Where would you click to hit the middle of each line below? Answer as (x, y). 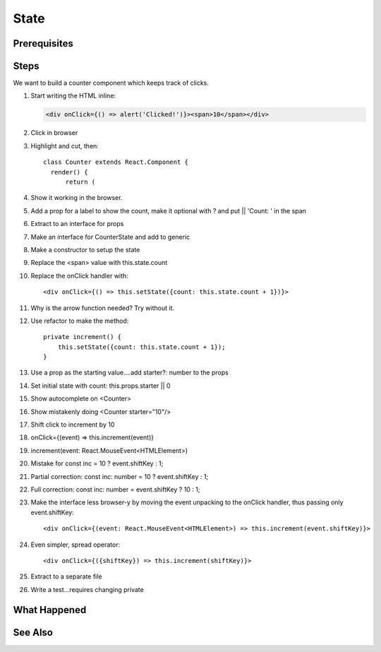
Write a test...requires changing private (87, 589)
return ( (80, 182)
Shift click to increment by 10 (73, 425)
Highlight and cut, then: (65, 146)
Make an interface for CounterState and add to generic (110, 237)
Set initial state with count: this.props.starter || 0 (101, 386)
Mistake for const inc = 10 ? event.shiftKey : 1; (97, 463)
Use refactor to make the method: (80, 321)
